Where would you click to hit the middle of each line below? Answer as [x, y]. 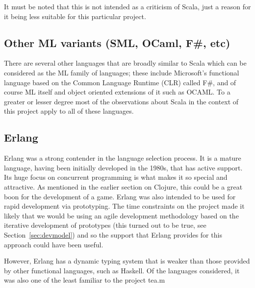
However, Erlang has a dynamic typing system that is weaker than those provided [127, 261]
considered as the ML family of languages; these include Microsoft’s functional [122, 72]
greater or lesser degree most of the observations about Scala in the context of [121, 101]
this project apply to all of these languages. [69, 111]
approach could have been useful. [54, 244]
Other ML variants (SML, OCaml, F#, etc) [117, 42]
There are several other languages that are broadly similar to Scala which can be [125, 63]
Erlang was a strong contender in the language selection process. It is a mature [123, 158]
